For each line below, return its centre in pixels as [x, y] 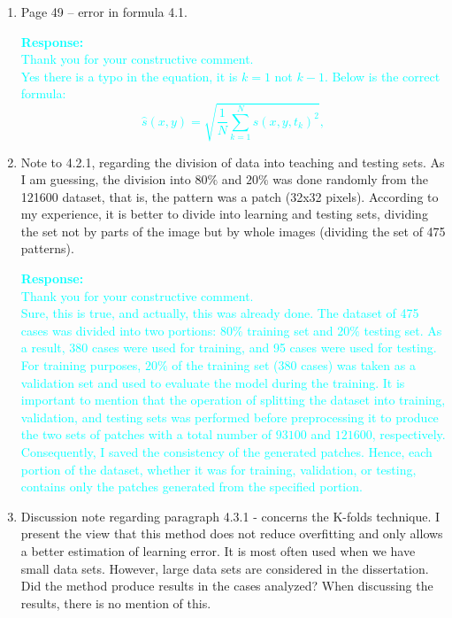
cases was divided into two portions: [119, 330]
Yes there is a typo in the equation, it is [129, 76]
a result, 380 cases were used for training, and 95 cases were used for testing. [229, 348]
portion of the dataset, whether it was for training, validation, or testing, [218, 469]
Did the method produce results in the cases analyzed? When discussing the [227, 586]
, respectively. [409, 434]
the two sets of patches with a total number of [146, 434]
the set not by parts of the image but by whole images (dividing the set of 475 [233, 231]
